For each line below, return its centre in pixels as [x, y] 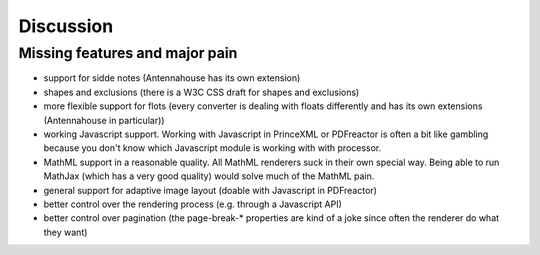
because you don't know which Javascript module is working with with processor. [212, 148]
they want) [65, 232]
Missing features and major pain [128, 53]
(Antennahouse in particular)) [104, 120]
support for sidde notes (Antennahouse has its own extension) [172, 78]
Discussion [66, 26]
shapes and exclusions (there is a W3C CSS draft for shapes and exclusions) [201, 92]
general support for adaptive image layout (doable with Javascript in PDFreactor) [210, 190]
